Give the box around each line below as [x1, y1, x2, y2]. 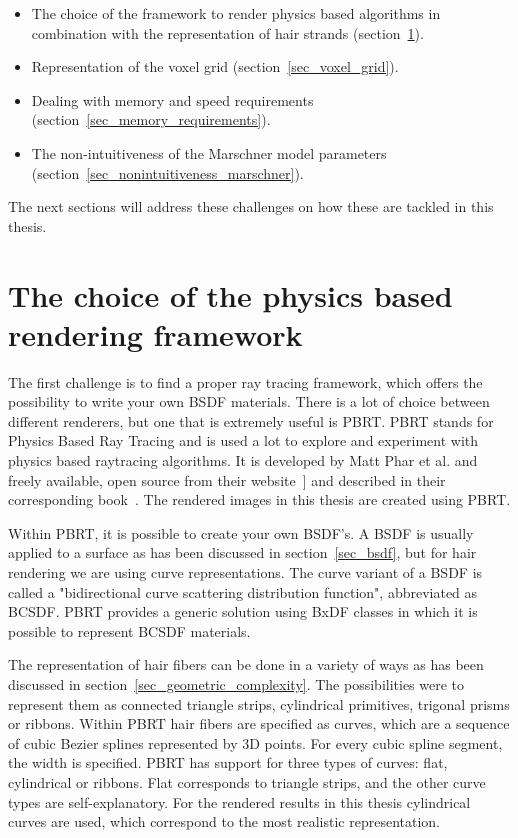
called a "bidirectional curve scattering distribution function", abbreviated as [8, 581, 478, 602]
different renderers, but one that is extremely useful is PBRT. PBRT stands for [8, 410, 494, 431]
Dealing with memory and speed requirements [31, 89, 314, 110]
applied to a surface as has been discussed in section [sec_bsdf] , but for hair [8, 542, 477, 563]
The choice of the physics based [8, 274, 453, 315]
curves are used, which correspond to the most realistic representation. [8, 811, 440, 832]
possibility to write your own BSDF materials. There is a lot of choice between [8, 391, 490, 412]
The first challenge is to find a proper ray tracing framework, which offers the [8, 371, 483, 392]
